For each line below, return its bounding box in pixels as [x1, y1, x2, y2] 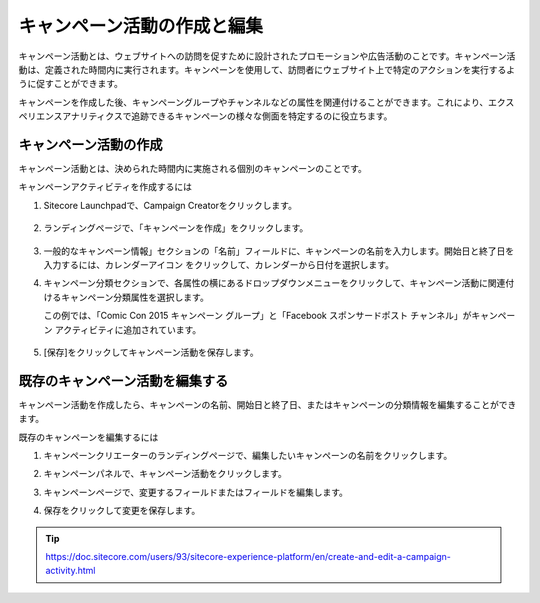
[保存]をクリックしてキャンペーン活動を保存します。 [43, 346, 259, 358]
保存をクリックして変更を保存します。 [43, 505, 201, 517]
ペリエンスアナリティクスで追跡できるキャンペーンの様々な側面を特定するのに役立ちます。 [18, 110, 393, 122]
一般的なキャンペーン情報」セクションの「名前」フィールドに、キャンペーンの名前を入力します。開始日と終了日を [43, 245, 515, 257]
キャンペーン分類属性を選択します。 [60, 291, 209, 303]
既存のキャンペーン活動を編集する [18, 372, 229, 389]
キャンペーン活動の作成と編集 [18, 15, 264, 37]
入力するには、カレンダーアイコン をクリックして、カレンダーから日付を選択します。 [43, 258, 395, 270]
